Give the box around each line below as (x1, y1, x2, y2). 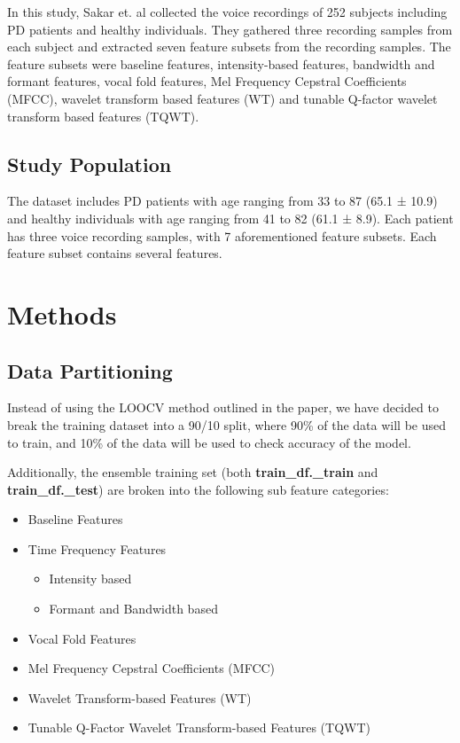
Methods (7, 295, 117, 332)
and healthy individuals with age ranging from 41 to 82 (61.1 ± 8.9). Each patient (7, 208, 454, 227)
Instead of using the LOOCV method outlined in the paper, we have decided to (7, 398, 439, 417)
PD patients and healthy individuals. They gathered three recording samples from (7, 20, 453, 38)
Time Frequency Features (27, 539, 167, 558)
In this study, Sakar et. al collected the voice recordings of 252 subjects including (7, 3, 448, 20)
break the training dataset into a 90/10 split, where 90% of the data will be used (7, 415, 447, 434)
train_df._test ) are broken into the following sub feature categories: (7, 480, 389, 498)
